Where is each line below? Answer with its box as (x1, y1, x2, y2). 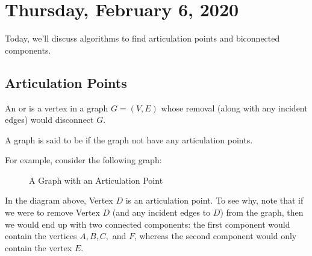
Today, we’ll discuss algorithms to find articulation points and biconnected (5, 32, 280, 45)
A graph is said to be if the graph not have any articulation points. (5, 133, 253, 146)
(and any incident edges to (112, 206, 211, 219)
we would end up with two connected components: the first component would (5, 217, 290, 230)
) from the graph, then (220, 206, 304, 219)
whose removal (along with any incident (161, 101, 308, 114)
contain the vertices (5, 229, 77, 242)
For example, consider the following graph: (5, 154, 162, 166)
